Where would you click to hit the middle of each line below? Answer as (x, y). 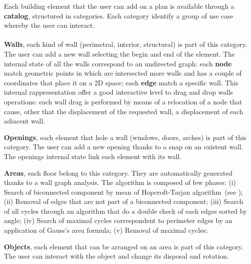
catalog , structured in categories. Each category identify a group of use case (119, 15)
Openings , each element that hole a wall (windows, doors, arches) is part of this (125, 137)
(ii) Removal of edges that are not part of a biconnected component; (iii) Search (124, 201)
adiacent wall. (24, 121)
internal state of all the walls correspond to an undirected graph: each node (118, 63)
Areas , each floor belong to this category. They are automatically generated (118, 173)
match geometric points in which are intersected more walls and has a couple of (123, 73)
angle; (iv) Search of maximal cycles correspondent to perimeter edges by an (118, 220)
